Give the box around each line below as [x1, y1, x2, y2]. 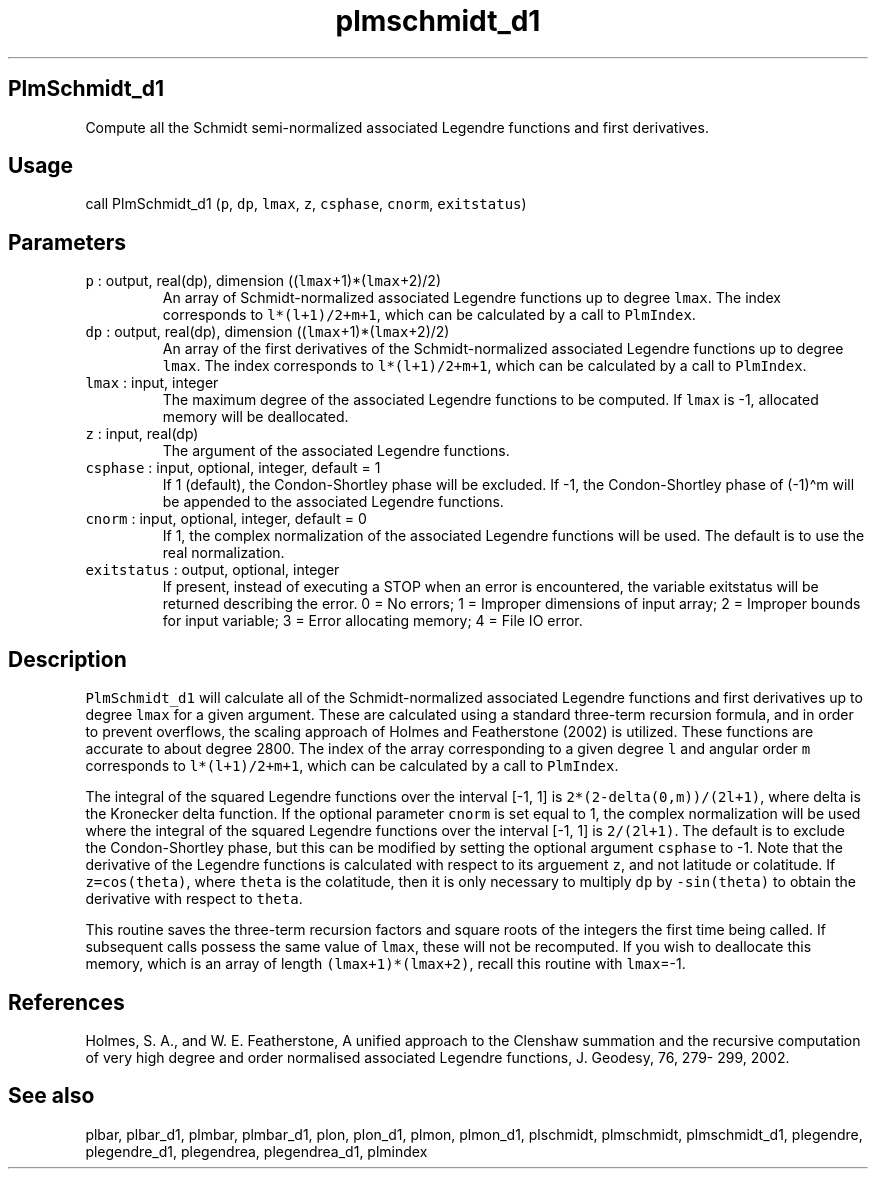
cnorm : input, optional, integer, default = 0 [85, 510, 367, 528]
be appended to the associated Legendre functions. [162, 493, 504, 511]
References [8, 989, 125, 1015]
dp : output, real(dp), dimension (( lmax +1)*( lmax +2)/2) [85, 323, 450, 341]
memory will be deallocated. [162, 408, 349, 426]
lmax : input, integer [85, 374, 219, 392]
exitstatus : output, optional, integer [85, 561, 340, 579]
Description [8, 646, 127, 672]
